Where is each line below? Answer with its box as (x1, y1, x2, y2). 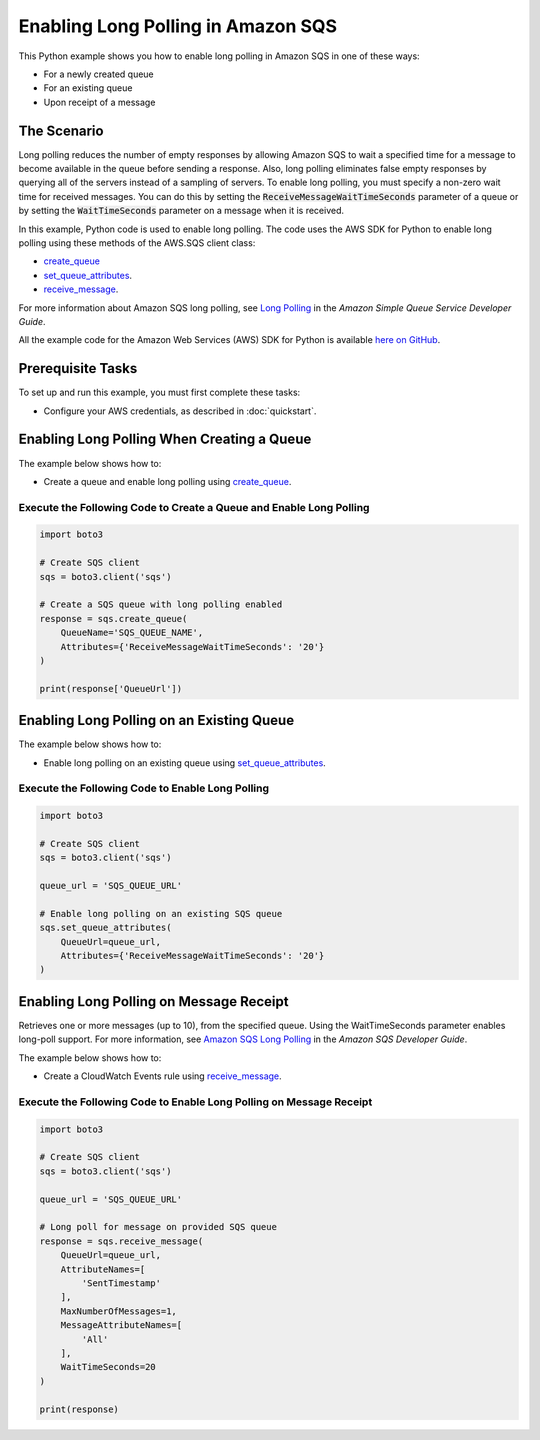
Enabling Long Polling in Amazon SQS (18, 15, 338, 37)
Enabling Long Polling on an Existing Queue (18, 712, 295, 729)
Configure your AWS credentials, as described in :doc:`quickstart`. (43, 405, 317, 417)
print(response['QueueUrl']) (39, 683, 183, 694)
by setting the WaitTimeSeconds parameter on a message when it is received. (18, 205, 345, 217)
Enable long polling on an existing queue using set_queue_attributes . (43, 756, 327, 769)
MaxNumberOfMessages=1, (60, 1305, 177, 1317)
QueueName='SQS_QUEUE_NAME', (60, 627, 204, 639)
